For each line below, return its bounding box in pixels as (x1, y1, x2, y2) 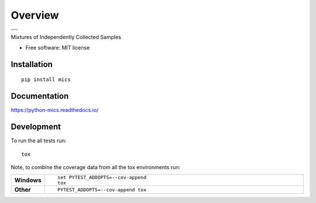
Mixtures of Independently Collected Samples (11, 33, 121, 40)
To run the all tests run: (11, 137, 67, 144)
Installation (11, 59, 53, 69)
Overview (11, 9, 59, 22)
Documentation (11, 91, 69, 101)
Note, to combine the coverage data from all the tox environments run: (11, 163, 181, 170)
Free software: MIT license (25, 44, 90, 51)
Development (11, 122, 61, 132)
